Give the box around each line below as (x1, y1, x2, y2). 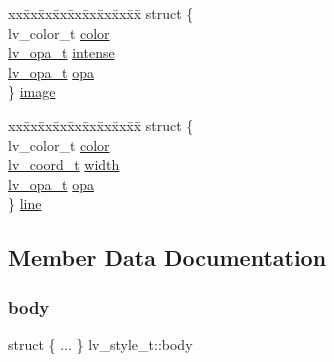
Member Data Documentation (8, 242, 327, 273)
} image (8, 81, 56, 102)
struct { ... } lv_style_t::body (8, 333, 193, 354)
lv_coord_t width (8, 154, 120, 175)
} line (8, 193, 42, 214)
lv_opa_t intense (8, 42, 115, 63)
